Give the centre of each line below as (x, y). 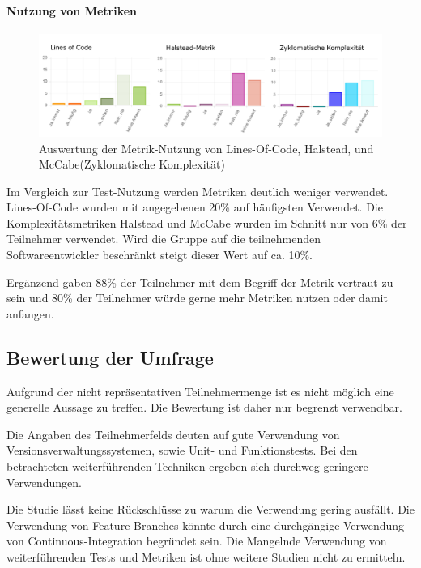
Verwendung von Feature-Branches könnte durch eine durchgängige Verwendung (206, 525)
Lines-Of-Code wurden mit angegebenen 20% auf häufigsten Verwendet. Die (195, 207)
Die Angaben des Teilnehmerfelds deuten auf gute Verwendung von (173, 434)
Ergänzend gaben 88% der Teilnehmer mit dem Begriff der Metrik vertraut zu (200, 282)
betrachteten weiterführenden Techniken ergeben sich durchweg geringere (187, 466)
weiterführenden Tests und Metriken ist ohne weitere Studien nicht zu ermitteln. (206, 556)
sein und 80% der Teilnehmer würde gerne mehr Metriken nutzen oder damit (197, 298)
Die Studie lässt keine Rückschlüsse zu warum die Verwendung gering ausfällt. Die (210, 509)
